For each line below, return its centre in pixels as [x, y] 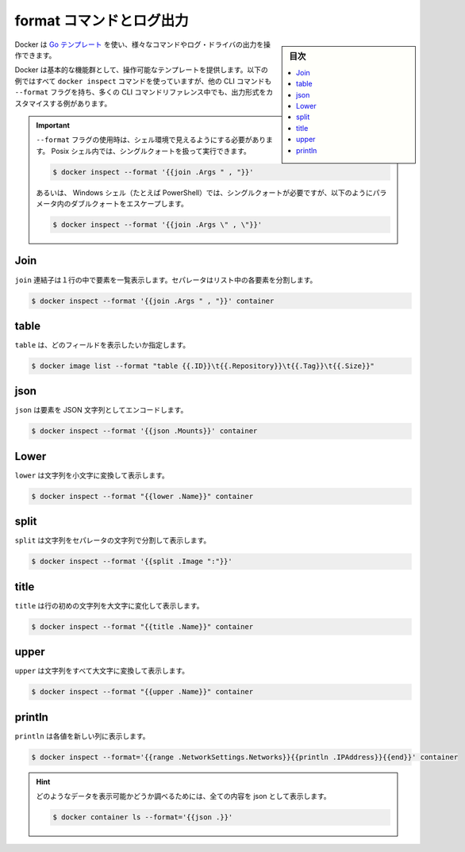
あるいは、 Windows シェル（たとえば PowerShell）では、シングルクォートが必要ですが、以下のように [204, 192]
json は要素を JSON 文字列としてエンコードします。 [101, 410]
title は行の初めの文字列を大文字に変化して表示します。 [109, 605]
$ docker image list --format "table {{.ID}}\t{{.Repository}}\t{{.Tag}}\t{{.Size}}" [203, 366]
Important [53, 125]
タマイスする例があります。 [66, 103]
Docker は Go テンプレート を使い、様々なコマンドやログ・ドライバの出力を [139, 44]
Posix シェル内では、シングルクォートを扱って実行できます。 [151, 151]
